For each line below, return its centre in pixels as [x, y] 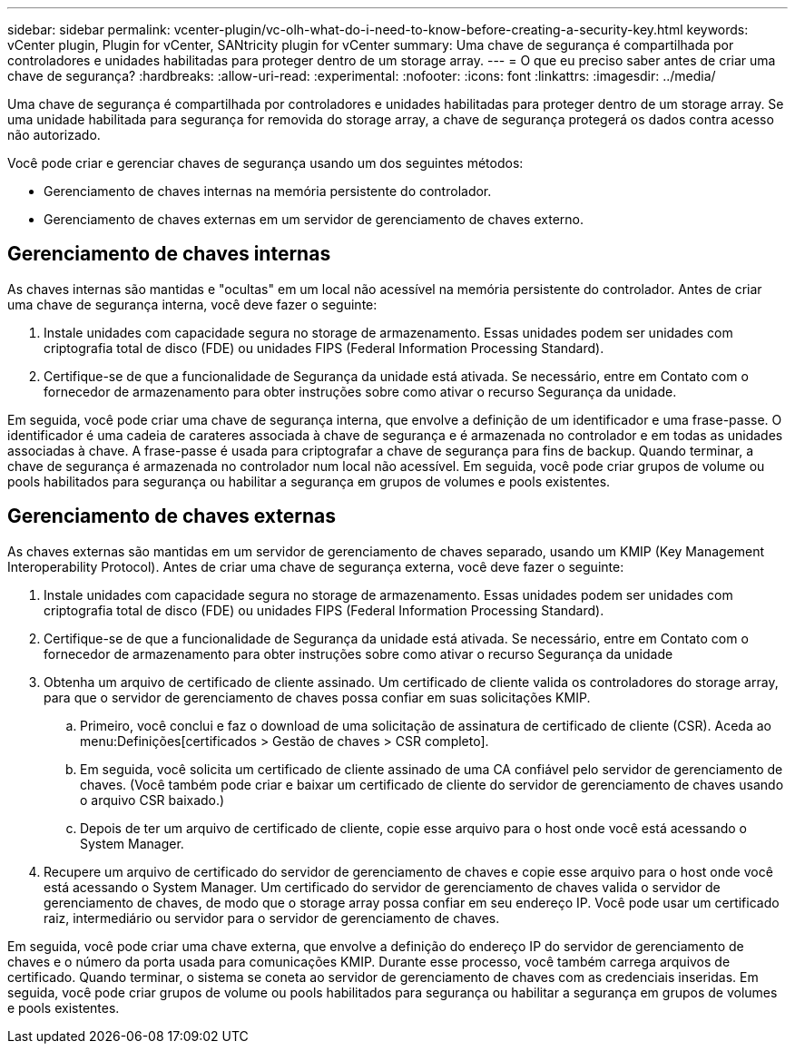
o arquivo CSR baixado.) [152, 800]
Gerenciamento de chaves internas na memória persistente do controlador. [268, 191]
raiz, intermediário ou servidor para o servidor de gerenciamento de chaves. [272, 918]
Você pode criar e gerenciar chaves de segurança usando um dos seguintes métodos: [265, 163]
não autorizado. [54, 135]
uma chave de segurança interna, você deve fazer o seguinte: [192, 304]
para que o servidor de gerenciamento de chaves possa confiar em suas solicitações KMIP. [317, 697]
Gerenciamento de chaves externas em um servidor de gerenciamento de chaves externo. [314, 219]
